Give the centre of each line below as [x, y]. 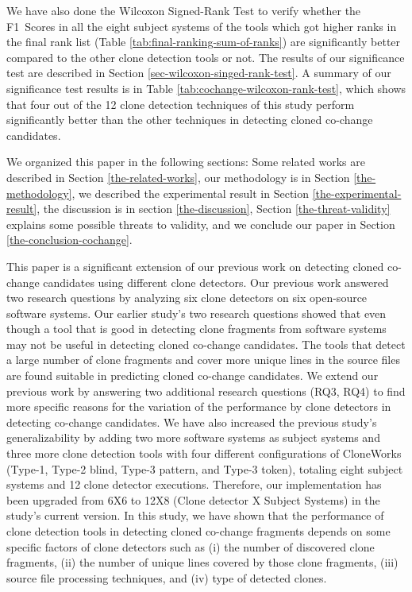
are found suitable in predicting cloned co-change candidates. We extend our [193, 375]
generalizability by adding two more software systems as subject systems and [193, 437]
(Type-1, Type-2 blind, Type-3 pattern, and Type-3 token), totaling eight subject [205, 468]
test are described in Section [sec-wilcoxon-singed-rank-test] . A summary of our [199, 73]
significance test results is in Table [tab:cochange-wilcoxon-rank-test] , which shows [206, 88]
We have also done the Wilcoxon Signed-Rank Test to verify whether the [184, 10]
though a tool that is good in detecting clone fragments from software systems [196, 329]
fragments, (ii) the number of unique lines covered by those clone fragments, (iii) [202, 562]
